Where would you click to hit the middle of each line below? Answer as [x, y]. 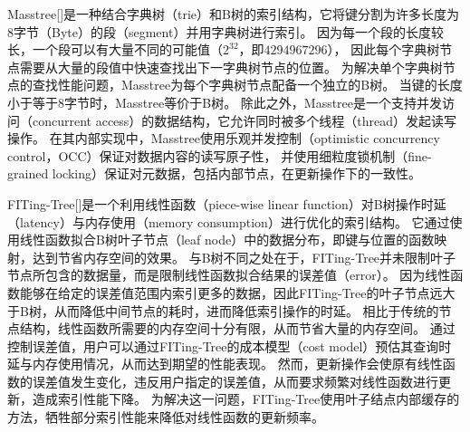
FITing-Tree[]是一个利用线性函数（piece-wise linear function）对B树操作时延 [227, 203]
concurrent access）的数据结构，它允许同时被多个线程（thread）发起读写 [245, 120]
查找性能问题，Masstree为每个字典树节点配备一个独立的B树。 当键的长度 [247, 85]
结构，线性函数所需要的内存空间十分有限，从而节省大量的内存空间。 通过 [237, 328]
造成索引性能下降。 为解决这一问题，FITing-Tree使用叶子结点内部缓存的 [246, 399]
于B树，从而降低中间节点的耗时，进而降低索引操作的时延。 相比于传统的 [223, 310]
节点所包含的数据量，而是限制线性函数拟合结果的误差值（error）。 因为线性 [229, 275]
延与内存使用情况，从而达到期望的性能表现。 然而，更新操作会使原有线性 [225, 364]
